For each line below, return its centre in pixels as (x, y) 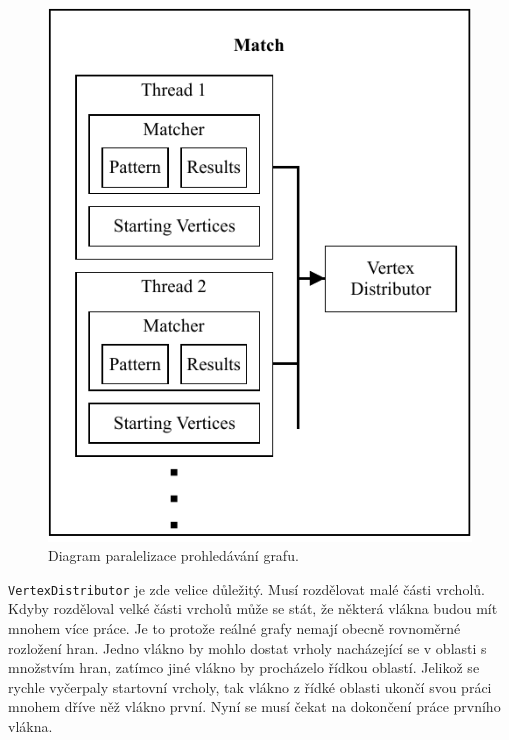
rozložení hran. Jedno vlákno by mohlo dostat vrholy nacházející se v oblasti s (247, 647)
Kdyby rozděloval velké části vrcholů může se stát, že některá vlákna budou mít (253, 608)
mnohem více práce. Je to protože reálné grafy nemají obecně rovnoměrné (234, 627)
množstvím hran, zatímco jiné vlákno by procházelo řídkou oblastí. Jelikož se (244, 667)
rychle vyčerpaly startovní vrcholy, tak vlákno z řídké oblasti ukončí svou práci (250, 686)
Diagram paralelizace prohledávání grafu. (173, 555)
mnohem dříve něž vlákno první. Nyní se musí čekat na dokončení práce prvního (254, 706)
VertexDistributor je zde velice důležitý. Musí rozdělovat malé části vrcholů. (246, 588)
